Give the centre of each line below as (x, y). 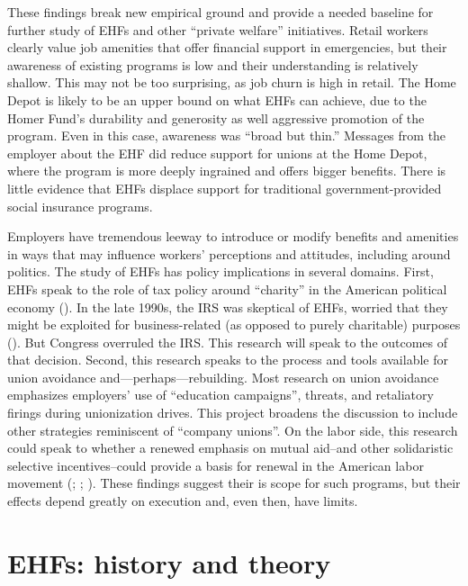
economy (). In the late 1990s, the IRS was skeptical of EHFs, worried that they (228, 307)
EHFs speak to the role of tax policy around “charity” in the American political (227, 288)
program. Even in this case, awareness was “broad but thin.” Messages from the (227, 135)
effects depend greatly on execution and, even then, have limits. (183, 501)
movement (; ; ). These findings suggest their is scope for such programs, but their (234, 483)
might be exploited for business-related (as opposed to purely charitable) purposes (234, 325)
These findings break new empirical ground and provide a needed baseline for (220, 12)
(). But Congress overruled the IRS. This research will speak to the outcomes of (228, 342)
